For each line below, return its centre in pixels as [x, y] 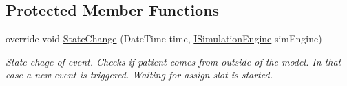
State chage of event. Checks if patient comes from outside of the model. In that [173, 61]
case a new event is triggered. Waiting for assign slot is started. [139, 75]
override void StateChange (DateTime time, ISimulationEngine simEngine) [164, 39]
